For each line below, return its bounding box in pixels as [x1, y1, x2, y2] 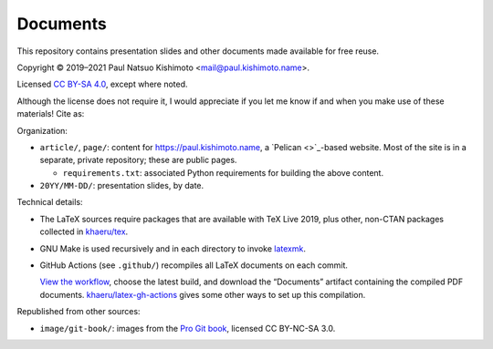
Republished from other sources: [16, 306, 141, 317]
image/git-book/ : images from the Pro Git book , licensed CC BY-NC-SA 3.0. [39, 323, 336, 334]
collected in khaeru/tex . [39, 226, 129, 237]
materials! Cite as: [16, 108, 85, 119]
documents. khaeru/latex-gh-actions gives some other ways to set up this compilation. [39, 289, 366, 300]
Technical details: [16, 197, 83, 208]
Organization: [16, 125, 68, 136]
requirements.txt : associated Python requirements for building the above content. [62, 167, 383, 178]
